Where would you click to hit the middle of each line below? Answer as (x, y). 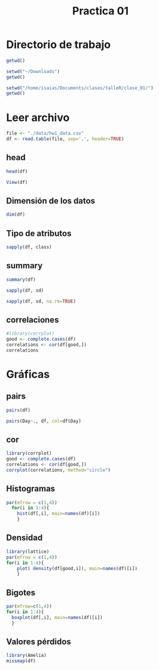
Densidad (25, 538)
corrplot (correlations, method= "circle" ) (59, 470)
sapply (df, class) (29, 247)
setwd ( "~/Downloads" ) (33, 71)
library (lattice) (28, 551)
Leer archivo (38, 117)
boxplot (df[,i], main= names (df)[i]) (57, 617)
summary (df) (21, 280)
